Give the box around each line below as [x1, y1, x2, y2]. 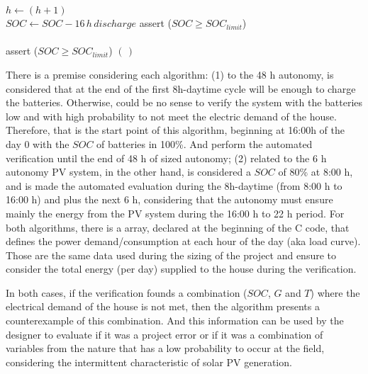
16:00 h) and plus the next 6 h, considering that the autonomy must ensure [6, 192, 333, 207]
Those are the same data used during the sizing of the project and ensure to [6, 247, 337, 262]
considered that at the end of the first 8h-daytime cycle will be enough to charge [6, 81, 356, 96]
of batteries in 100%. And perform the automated [96, 136, 313, 151]
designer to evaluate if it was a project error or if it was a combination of [6, 327, 323, 341]
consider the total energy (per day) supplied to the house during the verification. [6, 261, 357, 276]
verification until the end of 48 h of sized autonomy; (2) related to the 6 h [6, 150, 327, 165]
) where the [310, 285, 360, 300]
